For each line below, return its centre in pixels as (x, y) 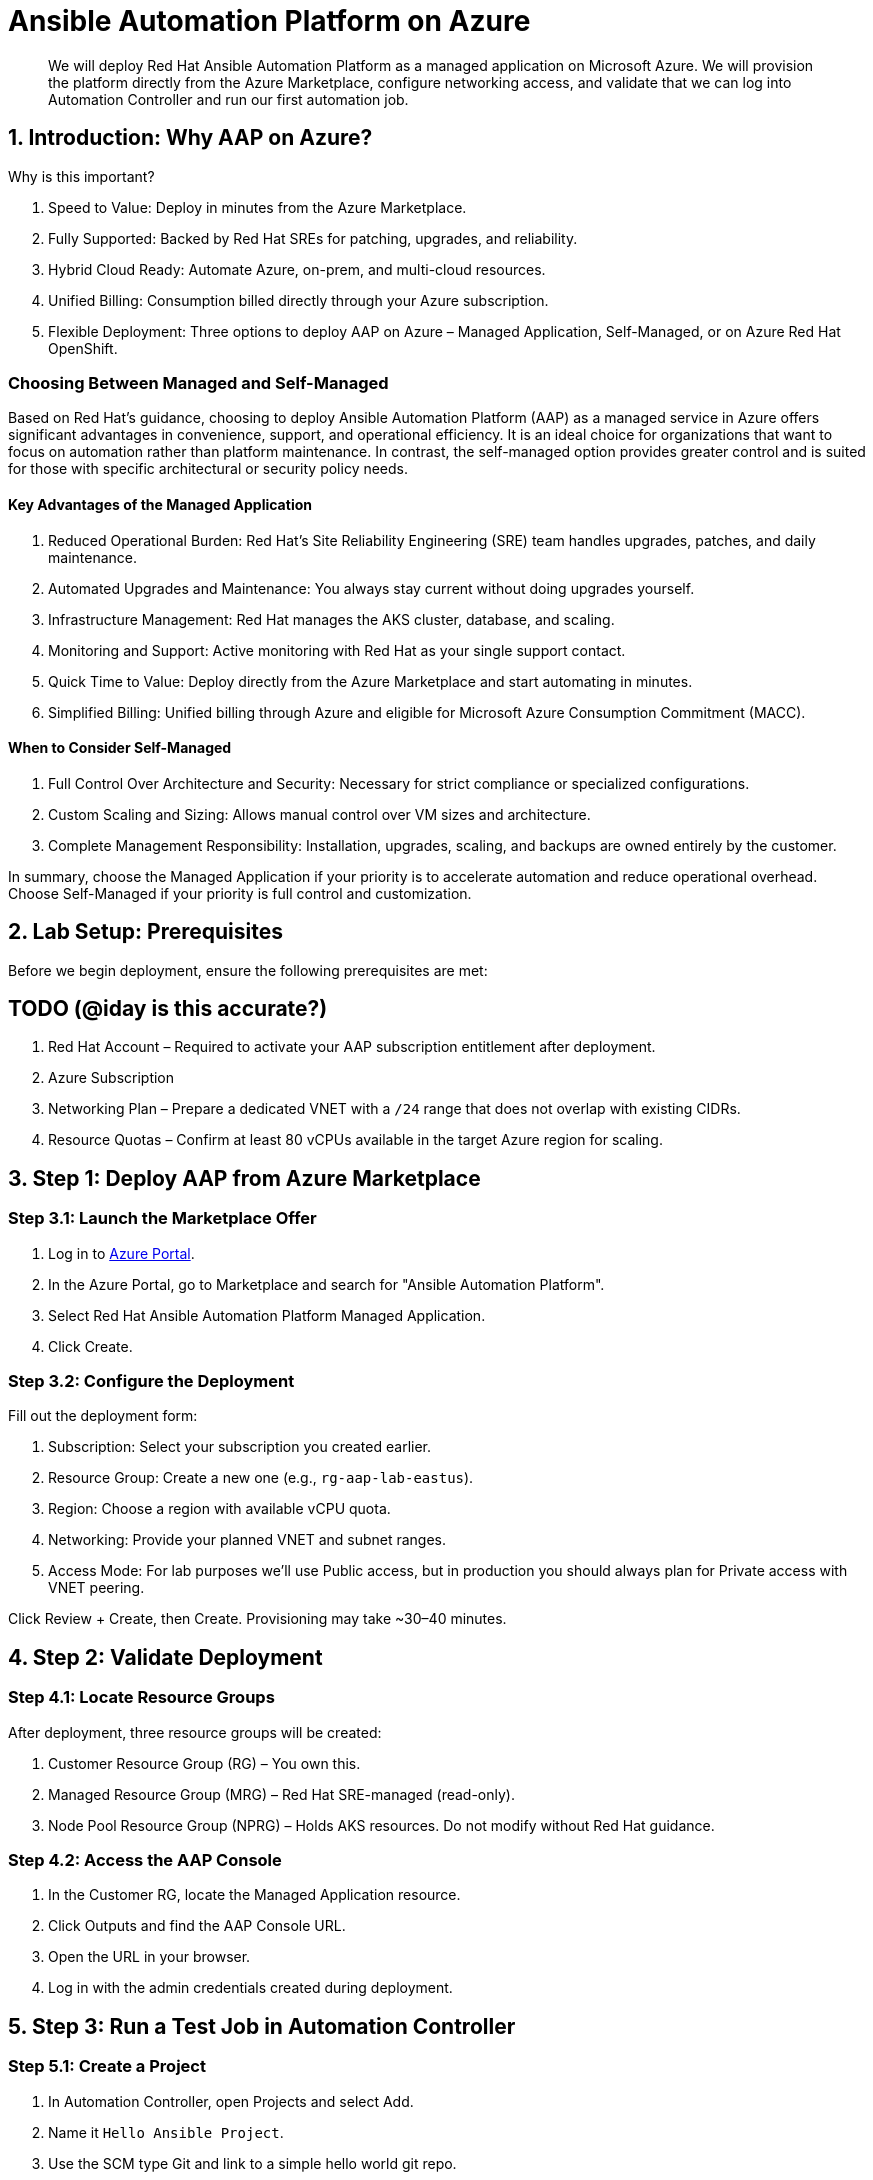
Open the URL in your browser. (149, 1957)
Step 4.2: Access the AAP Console (145, 1860)
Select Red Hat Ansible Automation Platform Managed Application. (267, 1315)
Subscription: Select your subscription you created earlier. (239, 1447)
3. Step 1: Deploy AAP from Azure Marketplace (244, 1178)
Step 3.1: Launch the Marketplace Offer (162, 1218)
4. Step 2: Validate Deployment (165, 1657)
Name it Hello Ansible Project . (166, 2132)
